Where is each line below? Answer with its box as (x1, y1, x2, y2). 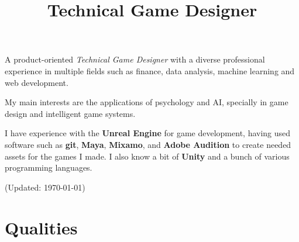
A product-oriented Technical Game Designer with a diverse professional (5, 53, 265, 65)
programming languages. (5, 161, 92, 174)
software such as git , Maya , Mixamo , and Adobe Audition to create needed (5, 138, 291, 150)
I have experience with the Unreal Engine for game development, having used (5, 127, 291, 139)
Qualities (5, 215, 78, 239)
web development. (5, 76, 68, 88)
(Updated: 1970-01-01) (5, 181, 85, 193)
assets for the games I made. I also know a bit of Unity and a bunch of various (5, 150, 290, 162)
